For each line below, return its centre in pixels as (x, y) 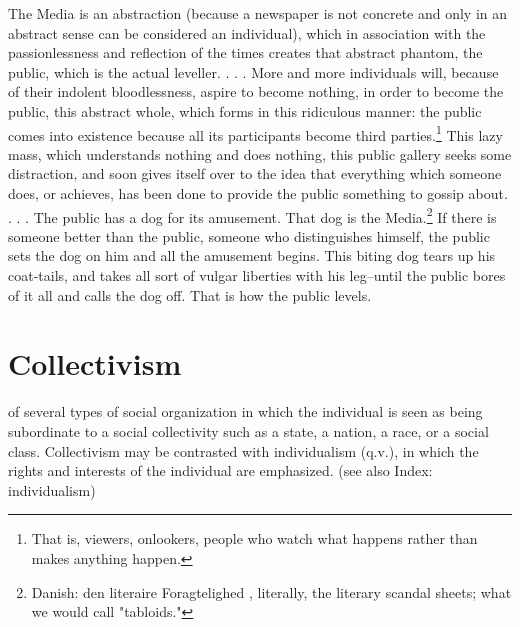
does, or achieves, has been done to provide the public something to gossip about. (258, 193)
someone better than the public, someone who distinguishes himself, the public (249, 235)
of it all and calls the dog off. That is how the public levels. (190, 294)
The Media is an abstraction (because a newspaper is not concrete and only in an (258, 13)
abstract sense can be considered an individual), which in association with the (247, 32)
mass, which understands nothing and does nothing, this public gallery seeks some (260, 153)
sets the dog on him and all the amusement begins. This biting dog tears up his (252, 255)
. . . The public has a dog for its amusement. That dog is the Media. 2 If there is (252, 215)
